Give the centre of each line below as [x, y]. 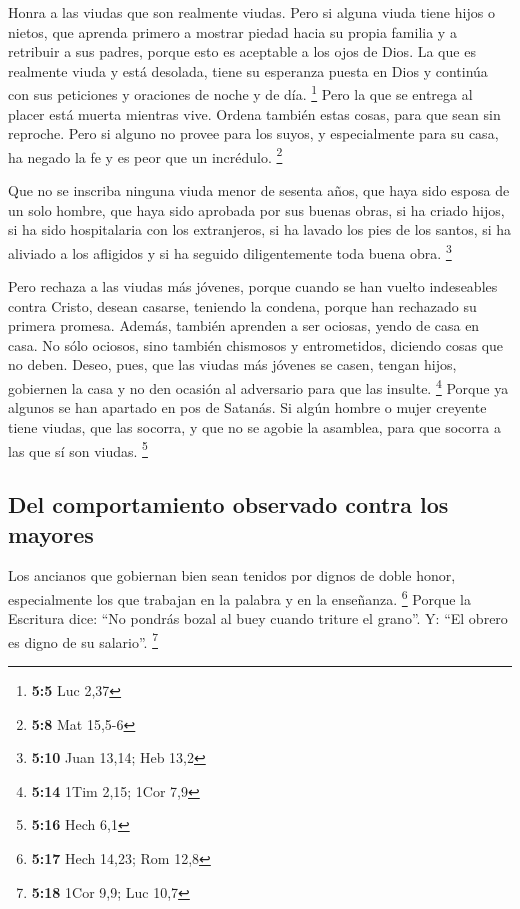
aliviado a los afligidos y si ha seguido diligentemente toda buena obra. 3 [230, 251]
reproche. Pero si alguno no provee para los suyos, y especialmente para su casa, [253, 133]
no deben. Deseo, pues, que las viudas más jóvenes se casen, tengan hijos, [232, 364]
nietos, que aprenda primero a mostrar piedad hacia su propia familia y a [232, 31]
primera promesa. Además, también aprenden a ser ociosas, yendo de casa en [244, 325]
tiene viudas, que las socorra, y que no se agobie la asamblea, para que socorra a [254, 426]
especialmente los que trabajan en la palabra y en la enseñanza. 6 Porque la [239, 597]
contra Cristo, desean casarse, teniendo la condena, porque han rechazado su [242, 305]
